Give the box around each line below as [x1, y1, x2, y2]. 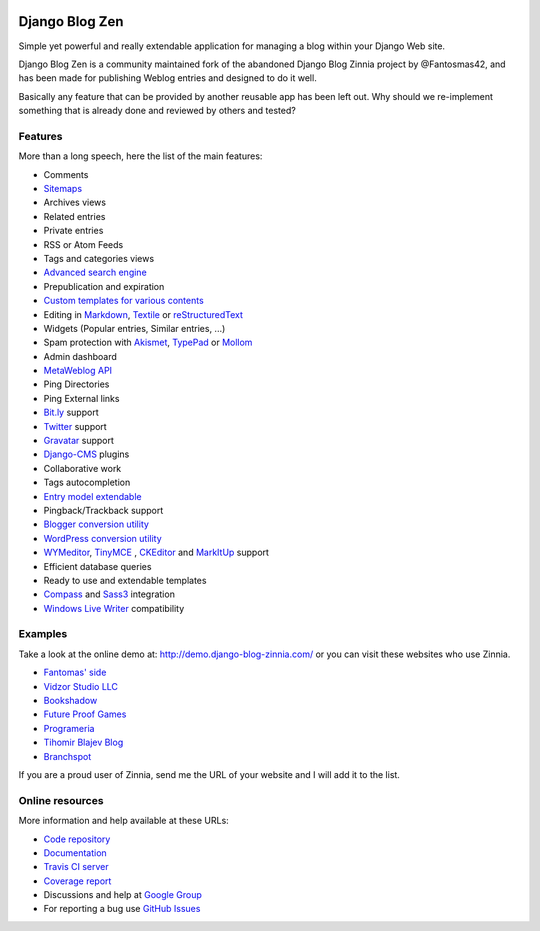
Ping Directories [43, 378, 110, 390]
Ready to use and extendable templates [43, 574, 207, 586]
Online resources [18, 793, 104, 807]
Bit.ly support [43, 406, 99, 419]
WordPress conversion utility [43, 532, 162, 544]
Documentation [43, 846, 107, 859]
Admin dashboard [43, 350, 117, 362]
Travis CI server [43, 861, 109, 873]
